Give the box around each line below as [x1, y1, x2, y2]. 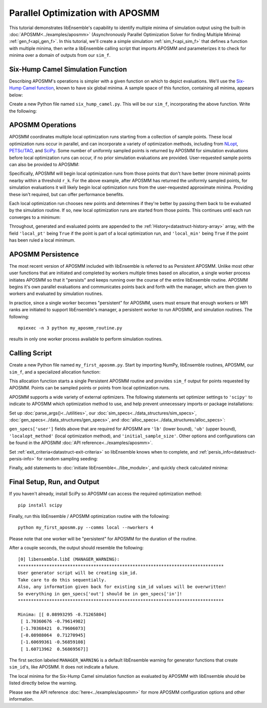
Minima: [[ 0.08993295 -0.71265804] [18, 612, 107, 617]
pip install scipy [18, 502, 63, 508]
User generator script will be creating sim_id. [18, 570, 138, 576]
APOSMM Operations [9, 121, 77, 129]
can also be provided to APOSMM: [9, 162, 80, 167]
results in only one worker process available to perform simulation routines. [9, 336, 163, 342]
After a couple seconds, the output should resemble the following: [9, 545, 144, 551]
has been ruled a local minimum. [9, 237, 76, 243]
